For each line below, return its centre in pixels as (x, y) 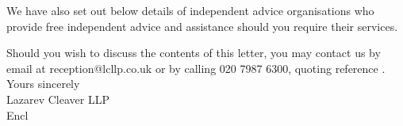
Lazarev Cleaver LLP (58, 99)
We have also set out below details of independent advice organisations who (190, 10)
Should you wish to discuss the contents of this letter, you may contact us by (194, 53)
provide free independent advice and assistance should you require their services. (202, 26)
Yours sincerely (43, 84)
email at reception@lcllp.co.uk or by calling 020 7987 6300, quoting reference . (196, 68)
